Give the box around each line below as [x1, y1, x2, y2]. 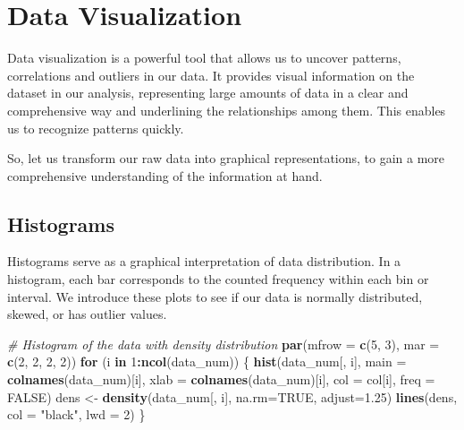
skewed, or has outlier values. [7, 305, 167, 323]
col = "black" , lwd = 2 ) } [7, 405, 146, 424]
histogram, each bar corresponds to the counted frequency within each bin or [7, 270, 429, 288]
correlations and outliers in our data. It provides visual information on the [7, 65, 415, 84]
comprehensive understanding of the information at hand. [7, 166, 323, 185]
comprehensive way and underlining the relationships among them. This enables [7, 100, 446, 119]
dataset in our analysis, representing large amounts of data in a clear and [7, 83, 409, 102]
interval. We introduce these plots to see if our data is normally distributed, [7, 287, 423, 305]
